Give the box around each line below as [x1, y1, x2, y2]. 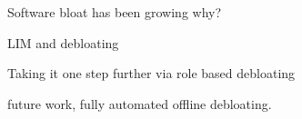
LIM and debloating [7, 33, 119, 52]
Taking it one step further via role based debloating [7, 64, 296, 83]
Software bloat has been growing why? [7, 3, 222, 21]
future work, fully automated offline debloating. [7, 94, 272, 113]
